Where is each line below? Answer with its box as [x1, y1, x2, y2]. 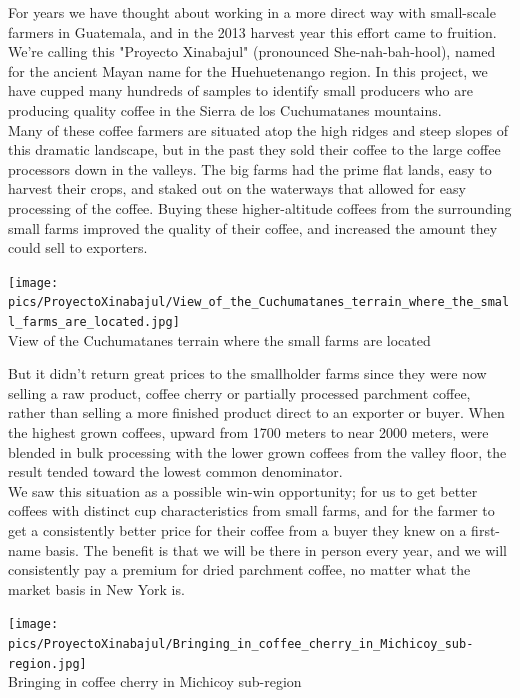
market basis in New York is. [8, 578, 185, 599]
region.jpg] [8, 656, 87, 671]
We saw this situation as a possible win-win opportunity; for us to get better [8, 480, 478, 501]
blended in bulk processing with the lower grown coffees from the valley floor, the [8, 441, 507, 462]
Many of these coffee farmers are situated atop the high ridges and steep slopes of [8, 119, 508, 140]
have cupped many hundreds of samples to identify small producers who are [8, 80, 473, 101]
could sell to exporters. [8, 237, 148, 258]
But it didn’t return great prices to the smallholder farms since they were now [8, 363, 487, 384]
